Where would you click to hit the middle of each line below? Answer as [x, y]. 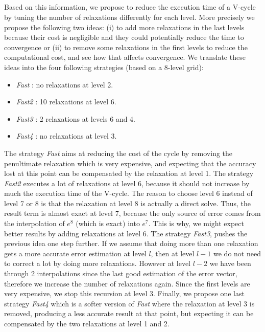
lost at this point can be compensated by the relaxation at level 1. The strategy [129, 173]
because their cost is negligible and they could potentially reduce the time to [124, 37]
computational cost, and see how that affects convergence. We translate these [125, 57]
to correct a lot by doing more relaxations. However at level [98, 263]
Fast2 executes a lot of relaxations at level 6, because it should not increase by [127, 183]
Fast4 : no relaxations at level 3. [66, 136]
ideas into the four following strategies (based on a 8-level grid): [104, 67]
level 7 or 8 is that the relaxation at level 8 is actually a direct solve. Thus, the [127, 203]
